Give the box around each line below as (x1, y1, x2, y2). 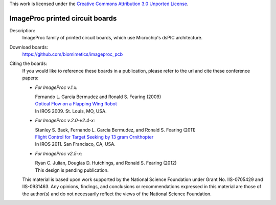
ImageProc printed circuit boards (9, 14, 117, 22)
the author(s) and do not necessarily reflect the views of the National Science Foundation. (22, 191, 212, 197)
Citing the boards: (9, 60, 48, 66)
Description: (9, 27, 35, 33)
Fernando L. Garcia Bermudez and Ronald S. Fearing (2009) (35, 94, 162, 100)
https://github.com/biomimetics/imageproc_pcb (22, 51, 123, 57)
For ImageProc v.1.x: (35, 84, 78, 90)
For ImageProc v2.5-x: (35, 150, 83, 156)
